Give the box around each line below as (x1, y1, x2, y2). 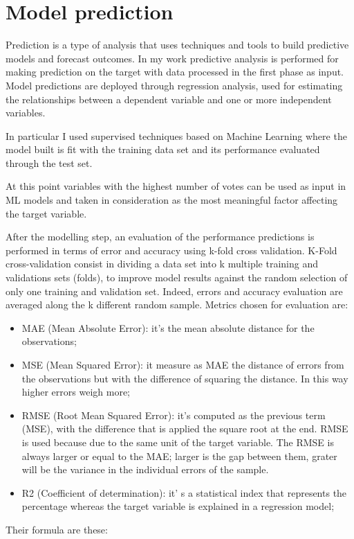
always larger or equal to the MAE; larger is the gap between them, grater (21, 448, 337, 463)
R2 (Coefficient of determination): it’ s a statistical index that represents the (21, 485, 347, 500)
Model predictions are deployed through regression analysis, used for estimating (6, 78, 343, 92)
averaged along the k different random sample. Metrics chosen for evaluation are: (6, 297, 348, 312)
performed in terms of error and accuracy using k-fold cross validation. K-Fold (6, 242, 337, 257)
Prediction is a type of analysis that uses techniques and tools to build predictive (6, 37, 349, 52)
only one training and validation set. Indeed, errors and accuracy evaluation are (6, 283, 343, 298)
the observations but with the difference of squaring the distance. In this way (21, 371, 348, 385)
